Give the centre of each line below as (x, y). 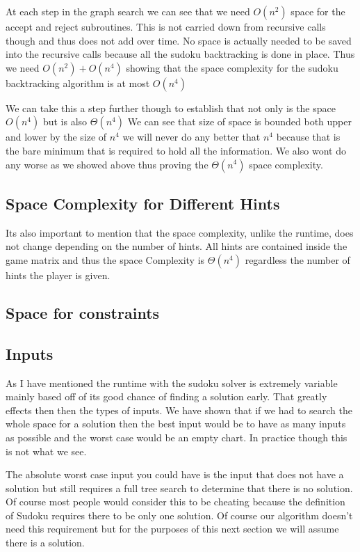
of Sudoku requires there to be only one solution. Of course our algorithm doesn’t (179, 515)
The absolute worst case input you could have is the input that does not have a (175, 474)
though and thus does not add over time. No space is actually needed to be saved (179, 40)
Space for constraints (83, 312)
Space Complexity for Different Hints (143, 203)
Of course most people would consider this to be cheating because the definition (175, 502)
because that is (308, 137)
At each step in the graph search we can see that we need (128, 11)
